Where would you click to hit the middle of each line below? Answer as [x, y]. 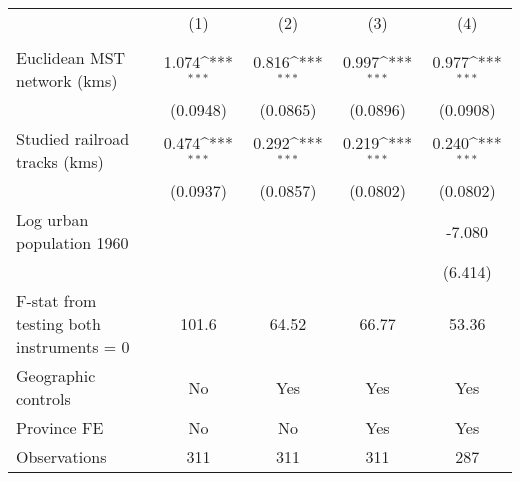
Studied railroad [73, 138]
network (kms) [67, 80]
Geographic [56, 375]
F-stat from [56, 300]
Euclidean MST [71, 57]
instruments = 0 [73, 346]
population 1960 [72, 242]
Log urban [52, 219]
